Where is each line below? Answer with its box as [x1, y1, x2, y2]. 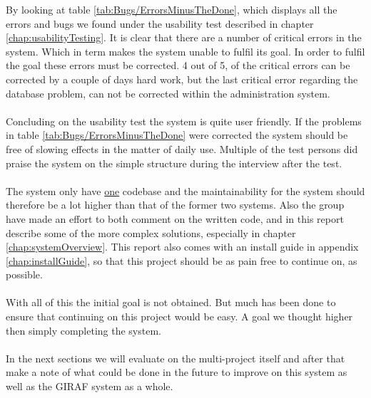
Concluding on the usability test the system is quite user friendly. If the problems [6, 113, 362, 128]
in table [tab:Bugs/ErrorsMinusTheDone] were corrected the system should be [6, 127, 348, 142]
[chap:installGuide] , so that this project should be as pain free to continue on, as [6, 253, 357, 268]
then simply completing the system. [6, 323, 161, 337]
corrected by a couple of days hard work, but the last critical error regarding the [6, 71, 358, 86]
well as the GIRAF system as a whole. [6, 379, 173, 394]
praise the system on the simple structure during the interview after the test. [6, 155, 342, 170]
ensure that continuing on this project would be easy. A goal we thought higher [6, 309, 353, 324]
